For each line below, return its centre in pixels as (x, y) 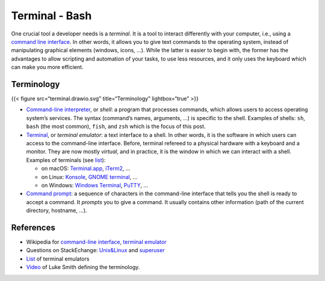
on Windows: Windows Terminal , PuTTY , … (95, 185)
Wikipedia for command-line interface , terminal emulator (96, 242)
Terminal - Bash (51, 16)
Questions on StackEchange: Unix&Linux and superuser (95, 250)
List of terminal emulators (58, 259)
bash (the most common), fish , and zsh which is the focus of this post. (116, 127)
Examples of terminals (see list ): (66, 160)
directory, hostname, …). (57, 211)
